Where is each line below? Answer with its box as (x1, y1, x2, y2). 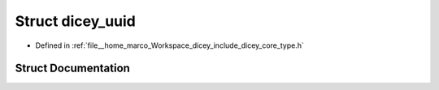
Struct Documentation (15, 62, 130, 75)
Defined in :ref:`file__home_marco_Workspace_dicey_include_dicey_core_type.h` (35, 41, 304, 50)
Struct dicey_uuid (15, 12, 136, 30)
